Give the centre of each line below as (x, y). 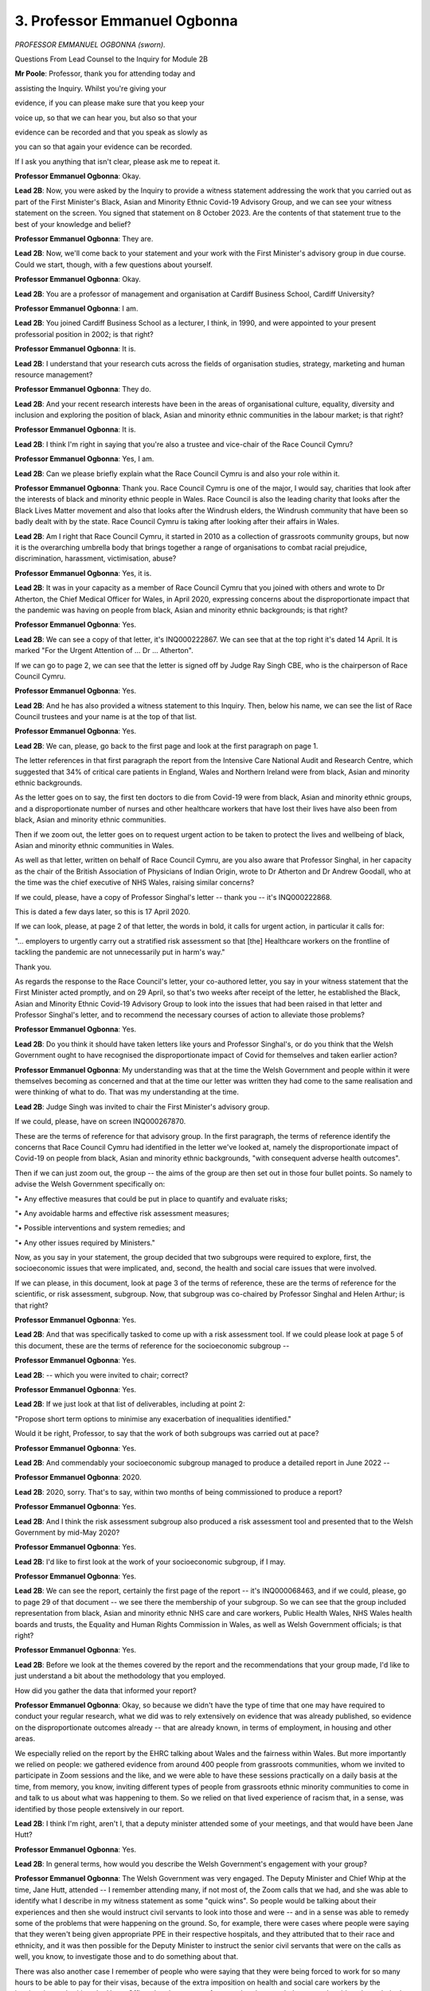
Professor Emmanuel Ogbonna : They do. (83, 389)
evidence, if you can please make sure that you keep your (109, 103)
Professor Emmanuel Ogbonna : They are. (84, 239)
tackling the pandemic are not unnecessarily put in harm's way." (120, 952)
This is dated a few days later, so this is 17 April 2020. (103, 911)
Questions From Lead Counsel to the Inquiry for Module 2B (111, 59)
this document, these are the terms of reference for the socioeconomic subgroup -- (152, 1345)
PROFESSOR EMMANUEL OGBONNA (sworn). (90, 45)
